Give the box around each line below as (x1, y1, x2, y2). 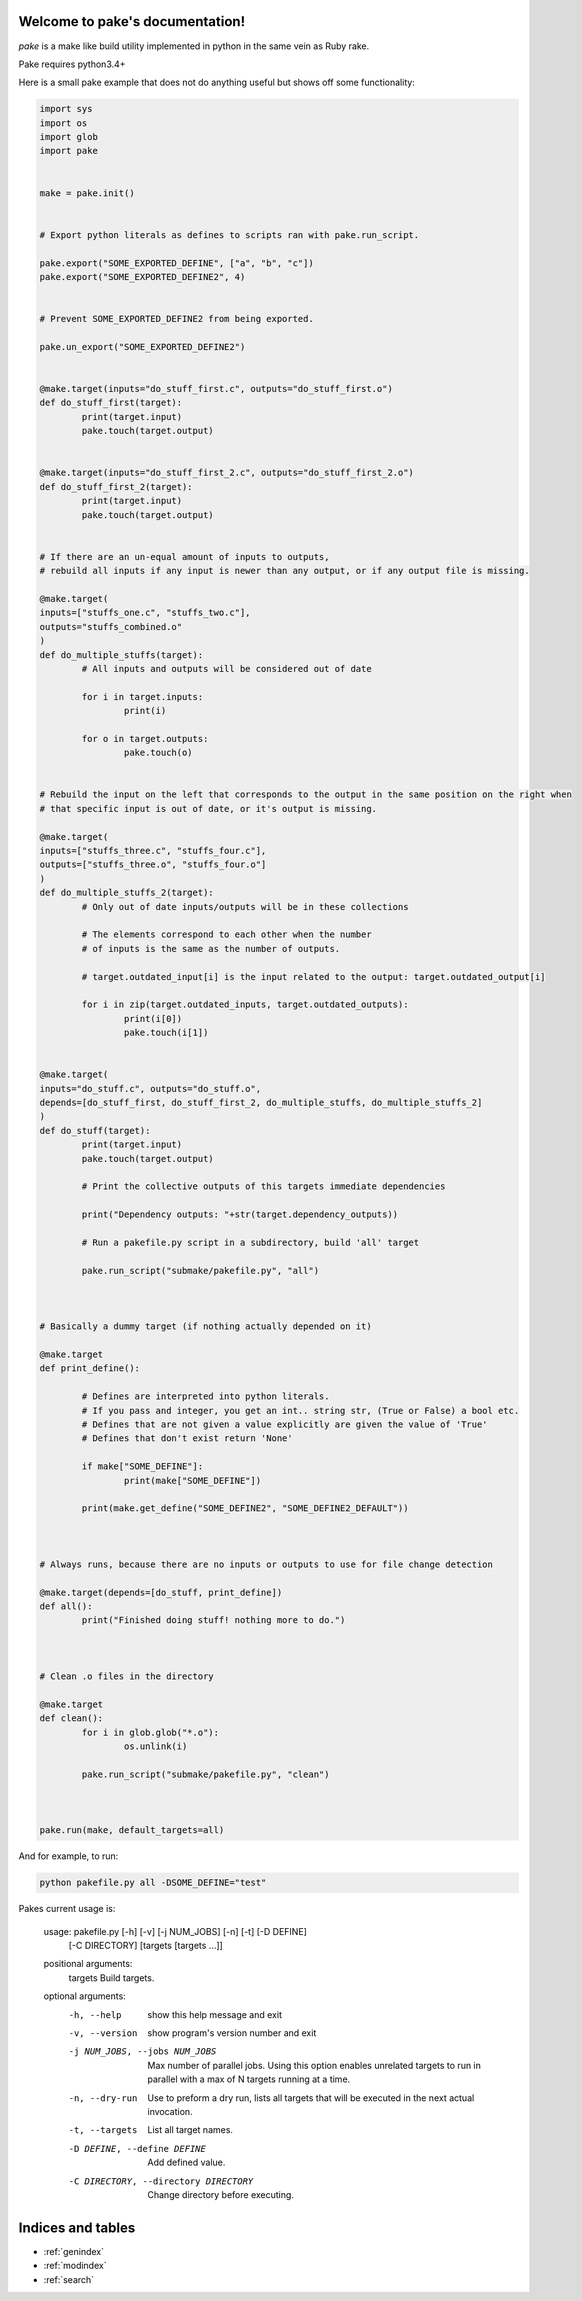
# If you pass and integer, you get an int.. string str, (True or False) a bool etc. (81, 1405, 520, 1416)
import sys (39, 103, 93, 115)
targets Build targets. (68, 1971, 155, 1984)
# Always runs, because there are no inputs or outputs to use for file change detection (39, 1558, 494, 1570)
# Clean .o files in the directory (39, 1671, 214, 1682)
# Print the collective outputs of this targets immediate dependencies (81, 1181, 446, 1192)
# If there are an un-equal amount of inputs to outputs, (39, 551, 330, 562)
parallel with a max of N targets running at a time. (147, 2073, 351, 2085)
